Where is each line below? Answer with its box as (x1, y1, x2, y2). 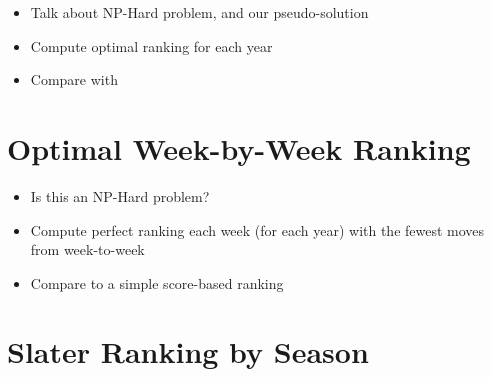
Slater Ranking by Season (7, 331, 369, 372)
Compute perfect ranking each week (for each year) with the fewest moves (30, 219, 485, 240)
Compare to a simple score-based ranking (30, 272, 284, 293)
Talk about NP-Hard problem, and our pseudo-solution (30, 2, 369, 22)
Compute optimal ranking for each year (30, 35, 273, 56)
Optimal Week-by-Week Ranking (7, 127, 471, 168)
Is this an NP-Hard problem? (30, 185, 210, 206)
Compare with (30, 69, 118, 90)
